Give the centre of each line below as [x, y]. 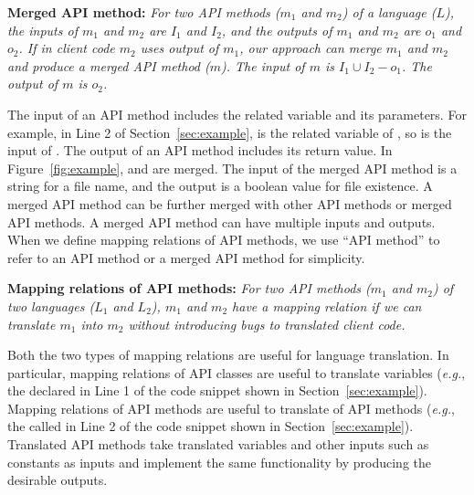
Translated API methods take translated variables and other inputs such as [218, 444]
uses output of [179, 48]
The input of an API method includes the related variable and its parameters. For [237, 114]
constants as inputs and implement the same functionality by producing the [220, 462]
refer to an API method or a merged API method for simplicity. [186, 257]
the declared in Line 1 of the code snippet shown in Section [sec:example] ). [217, 390]
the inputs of [42, 30]
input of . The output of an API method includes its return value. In [200, 150]
